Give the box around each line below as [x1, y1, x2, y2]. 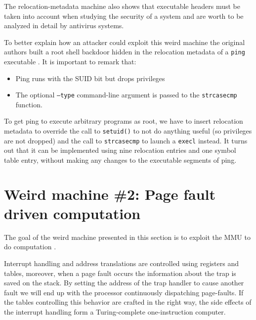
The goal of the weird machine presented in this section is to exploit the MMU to [4, 231, 251, 242]
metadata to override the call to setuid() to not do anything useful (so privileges [4, 126, 252, 136]
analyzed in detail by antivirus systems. [4, 20, 124, 31]
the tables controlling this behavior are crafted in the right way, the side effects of [4, 297, 252, 307]
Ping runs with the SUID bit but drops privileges [15, 73, 165, 83]
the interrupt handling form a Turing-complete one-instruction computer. [4, 307, 226, 317]
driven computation [4, 203, 141, 223]
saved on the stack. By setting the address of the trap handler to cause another [4, 277, 244, 288]
